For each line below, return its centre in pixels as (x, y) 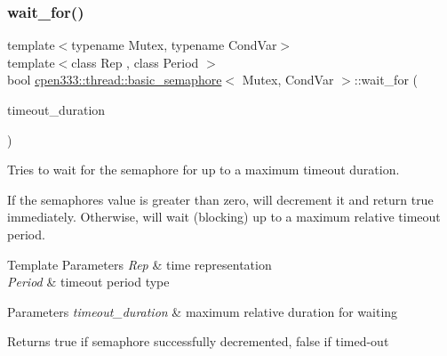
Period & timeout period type (88, 282)
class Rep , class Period (135, 62)
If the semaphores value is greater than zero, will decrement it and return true (220, 199)
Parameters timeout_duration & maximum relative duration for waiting (203, 311)
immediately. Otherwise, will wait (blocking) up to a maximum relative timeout (224, 217)
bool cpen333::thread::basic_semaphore (115, 80)
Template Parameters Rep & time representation (140, 264)
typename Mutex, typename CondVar (174, 45)
